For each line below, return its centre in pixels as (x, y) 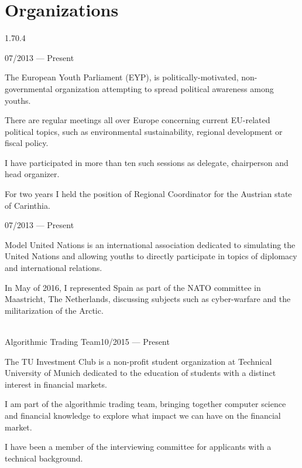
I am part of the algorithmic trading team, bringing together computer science (145, 404)
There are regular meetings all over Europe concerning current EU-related (138, 120)
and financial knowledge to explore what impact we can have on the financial (143, 415)
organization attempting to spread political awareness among (164, 88)
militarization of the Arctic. (54, 310)
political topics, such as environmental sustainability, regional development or (144, 131)
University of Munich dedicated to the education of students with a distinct (140, 373)
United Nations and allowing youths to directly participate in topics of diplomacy (151, 256)
